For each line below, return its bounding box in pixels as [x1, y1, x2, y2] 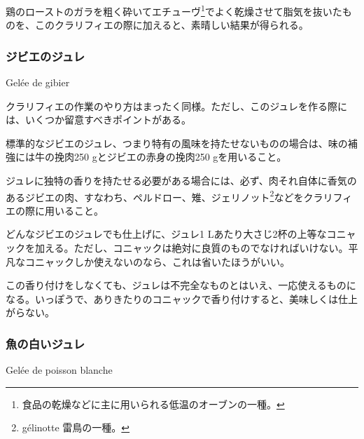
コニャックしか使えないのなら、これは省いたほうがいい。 [24, 254, 290, 269]
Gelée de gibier [6, 75, 70, 90]
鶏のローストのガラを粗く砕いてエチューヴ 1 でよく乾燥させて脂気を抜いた [6, 2, 342, 18]
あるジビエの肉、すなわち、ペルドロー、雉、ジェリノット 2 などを [6, 187, 304, 204]
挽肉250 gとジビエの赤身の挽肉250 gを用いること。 [54, 149, 287, 164]
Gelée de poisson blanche [6, 363, 113, 377]
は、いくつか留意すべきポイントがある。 [6, 112, 192, 127]
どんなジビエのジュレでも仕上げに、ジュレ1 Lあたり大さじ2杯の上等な [6, 227, 327, 241]
